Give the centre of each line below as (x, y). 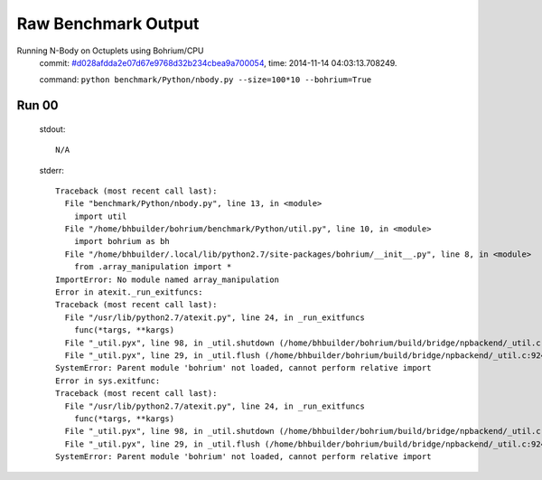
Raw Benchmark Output (108, 24)
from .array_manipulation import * (153, 267)
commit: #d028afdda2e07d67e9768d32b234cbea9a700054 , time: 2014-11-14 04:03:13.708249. (218, 62)
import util (100, 216)
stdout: (52, 129)
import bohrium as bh (122, 241)
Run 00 (37, 105)
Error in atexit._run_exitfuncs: (129, 292)
